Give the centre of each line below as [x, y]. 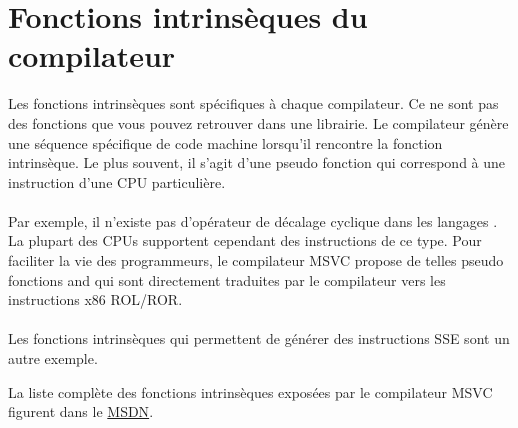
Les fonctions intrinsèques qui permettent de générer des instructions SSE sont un [259, 338]
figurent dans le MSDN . [81, 411]
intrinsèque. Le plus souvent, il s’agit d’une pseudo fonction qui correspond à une [257, 162]
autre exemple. [53, 358]
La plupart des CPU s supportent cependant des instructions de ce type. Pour [245, 240]
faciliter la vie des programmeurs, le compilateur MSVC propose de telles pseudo [256, 260]
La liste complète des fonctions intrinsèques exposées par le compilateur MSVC [250, 391]
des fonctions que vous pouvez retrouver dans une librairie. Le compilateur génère [258, 122]
